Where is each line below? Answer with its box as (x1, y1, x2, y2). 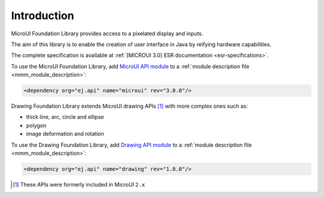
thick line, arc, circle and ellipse (26, 114, 104, 121)
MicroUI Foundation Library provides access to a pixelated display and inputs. (11, 30, 203, 37)
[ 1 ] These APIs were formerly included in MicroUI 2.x (13, 181, 145, 188)
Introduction (11, 9, 74, 22)
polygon (26, 121, 47, 129)
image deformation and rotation (26, 130, 104, 138)
